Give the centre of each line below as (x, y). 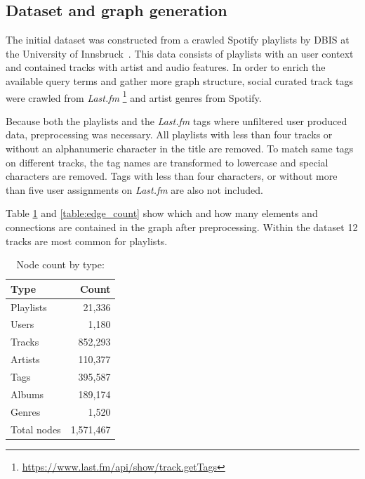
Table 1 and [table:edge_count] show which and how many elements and (162, 213)
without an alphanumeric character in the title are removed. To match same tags (180, 149)
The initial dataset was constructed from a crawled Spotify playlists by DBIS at (178, 40)
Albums (27, 394)
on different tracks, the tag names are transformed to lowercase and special (167, 162)
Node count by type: (60, 264)
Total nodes (36, 429)
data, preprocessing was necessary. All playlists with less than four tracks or (169, 134)
